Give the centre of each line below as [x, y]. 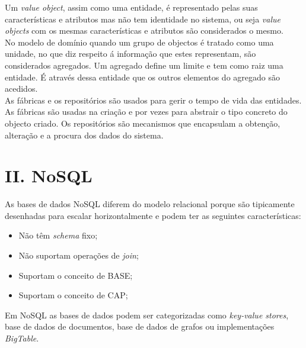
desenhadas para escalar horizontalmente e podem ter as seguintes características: [153, 215]
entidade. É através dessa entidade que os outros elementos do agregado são [142, 77]
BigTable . [22, 338]
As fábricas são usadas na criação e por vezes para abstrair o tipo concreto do [146, 112]
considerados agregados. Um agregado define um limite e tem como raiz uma [144, 65]
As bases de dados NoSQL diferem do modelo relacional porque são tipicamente [150, 204]
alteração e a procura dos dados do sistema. [84, 135]
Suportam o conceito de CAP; [73, 295]
